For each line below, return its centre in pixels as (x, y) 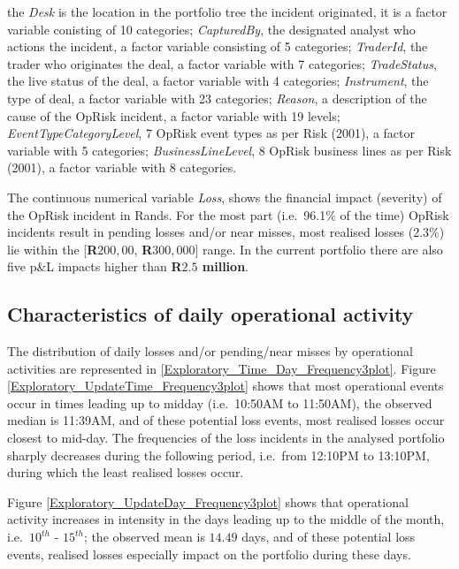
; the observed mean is (144, 537)
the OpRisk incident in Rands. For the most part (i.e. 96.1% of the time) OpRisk (228, 214)
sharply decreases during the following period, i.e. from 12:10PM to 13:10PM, (218, 455)
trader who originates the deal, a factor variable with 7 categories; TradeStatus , (222, 63)
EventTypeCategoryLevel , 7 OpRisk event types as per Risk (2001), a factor (211, 133)
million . (225, 266)
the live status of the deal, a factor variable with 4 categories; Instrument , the (218, 81)
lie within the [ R (53, 249)
